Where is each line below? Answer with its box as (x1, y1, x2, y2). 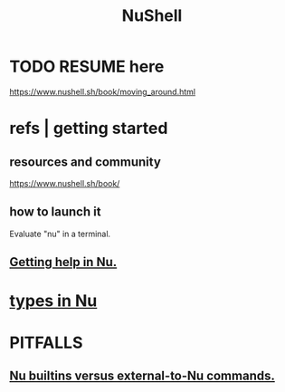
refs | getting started (9, 119, 168, 139)
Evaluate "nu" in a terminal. (9, 228, 111, 239)
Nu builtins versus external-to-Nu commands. (9, 368, 276, 383)
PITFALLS (9, 332, 83, 353)
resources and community (9, 154, 161, 169)
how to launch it (9, 205, 101, 220)
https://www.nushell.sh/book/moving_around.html (9, 86, 196, 97)
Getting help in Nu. (9, 254, 118, 270)
